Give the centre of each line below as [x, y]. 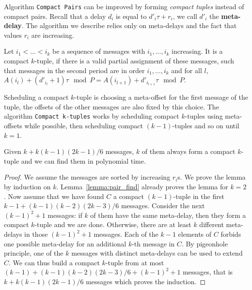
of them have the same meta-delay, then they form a [168, 215]
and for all [187, 70]
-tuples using [204, 116]
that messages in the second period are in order [74, 70]
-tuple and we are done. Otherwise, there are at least [113, 224]
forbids [231, 234]
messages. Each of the [126, 234]
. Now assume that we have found [54, 196]
